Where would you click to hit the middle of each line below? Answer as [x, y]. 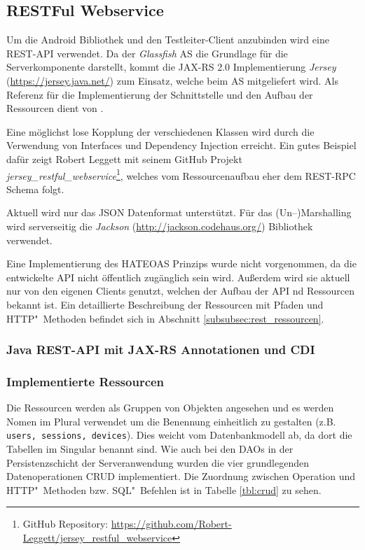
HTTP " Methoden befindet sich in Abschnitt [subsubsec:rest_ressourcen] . [165, 318]
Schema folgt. [35, 189]
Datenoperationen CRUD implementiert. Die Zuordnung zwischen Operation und [181, 476]
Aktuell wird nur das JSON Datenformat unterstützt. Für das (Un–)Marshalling [179, 212]
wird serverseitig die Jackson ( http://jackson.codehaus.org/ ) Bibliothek [160, 226]
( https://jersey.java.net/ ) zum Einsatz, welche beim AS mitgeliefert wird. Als [172, 80]
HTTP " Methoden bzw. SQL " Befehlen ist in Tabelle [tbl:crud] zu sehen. [164, 489]
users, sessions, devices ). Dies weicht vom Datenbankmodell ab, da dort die [179, 435]
